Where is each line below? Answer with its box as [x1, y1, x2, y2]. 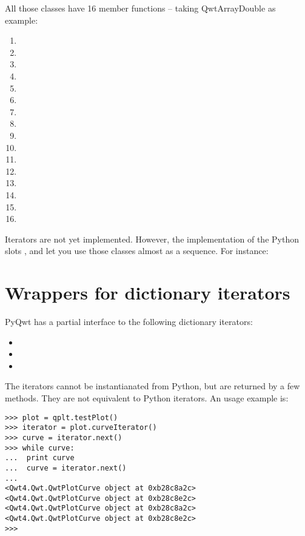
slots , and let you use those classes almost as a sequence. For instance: [5, 244, 269, 257]
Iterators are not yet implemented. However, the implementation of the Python [5, 232, 299, 245]
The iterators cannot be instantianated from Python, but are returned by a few [5, 380, 300, 392]
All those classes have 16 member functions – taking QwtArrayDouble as [5, 2, 276, 14]
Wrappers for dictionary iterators [5, 280, 290, 305]
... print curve [5, 454, 75, 463]
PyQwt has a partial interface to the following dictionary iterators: [5, 315, 253, 327]
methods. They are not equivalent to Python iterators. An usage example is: [5, 391, 289, 404]
